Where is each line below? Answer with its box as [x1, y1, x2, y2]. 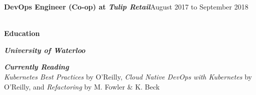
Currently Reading [4, 61, 69, 72]
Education [4, 28, 40, 38]
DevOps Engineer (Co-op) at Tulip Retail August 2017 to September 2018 [4, 1, 248, 11]
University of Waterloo [4, 44, 85, 55]
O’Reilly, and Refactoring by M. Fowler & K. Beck [4, 81, 160, 91]
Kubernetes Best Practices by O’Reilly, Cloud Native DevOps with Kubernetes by [4, 71, 252, 81]
